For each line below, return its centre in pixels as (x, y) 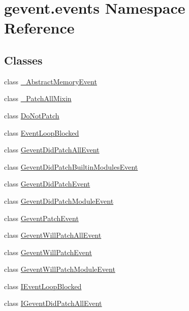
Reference (39, 28)
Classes (23, 60)
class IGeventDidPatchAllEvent (53, 303)
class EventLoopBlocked (42, 132)
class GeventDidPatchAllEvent (52, 150)
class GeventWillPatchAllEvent (53, 235)
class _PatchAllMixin (38, 98)
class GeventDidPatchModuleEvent (59, 200)
